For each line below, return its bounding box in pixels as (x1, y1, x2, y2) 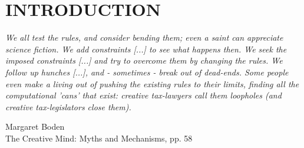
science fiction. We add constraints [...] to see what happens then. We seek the (5, 42, 287, 55)
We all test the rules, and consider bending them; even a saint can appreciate (5, 31, 283, 44)
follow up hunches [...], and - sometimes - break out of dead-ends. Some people (5, 65, 289, 78)
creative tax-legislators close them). (5, 100, 131, 113)
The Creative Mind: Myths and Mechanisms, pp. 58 (5, 131, 193, 144)
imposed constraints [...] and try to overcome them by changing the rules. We (5, 54, 283, 67)
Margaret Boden (5, 120, 65, 133)
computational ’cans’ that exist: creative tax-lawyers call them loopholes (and (5, 89, 282, 101)
